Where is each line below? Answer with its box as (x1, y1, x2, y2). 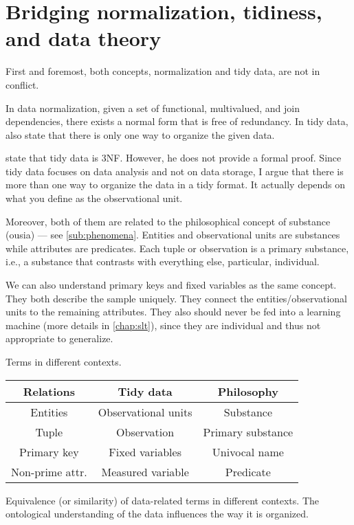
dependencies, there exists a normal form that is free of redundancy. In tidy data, (5, 114, 349, 129)
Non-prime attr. (11, 463, 87, 480)
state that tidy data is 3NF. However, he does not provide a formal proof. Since (5, 150, 342, 165)
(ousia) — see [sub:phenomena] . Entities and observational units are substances (5, 227, 340, 242)
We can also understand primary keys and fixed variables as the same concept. (5, 278, 337, 292)
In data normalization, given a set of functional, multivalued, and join (5, 100, 300, 115)
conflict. (5, 77, 39, 91)
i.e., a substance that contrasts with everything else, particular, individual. (5, 254, 320, 269)
